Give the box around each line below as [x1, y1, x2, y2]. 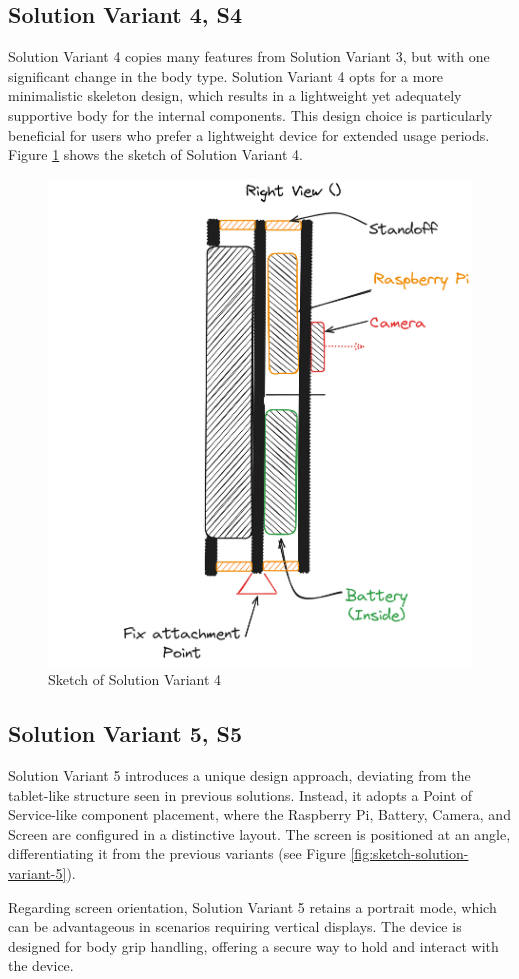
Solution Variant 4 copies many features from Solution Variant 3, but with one [8, 46, 490, 67]
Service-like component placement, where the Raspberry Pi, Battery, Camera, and [8, 804, 511, 825]
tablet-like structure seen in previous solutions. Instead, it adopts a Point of [8, 784, 473, 805]
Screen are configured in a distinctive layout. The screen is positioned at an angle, [8, 823, 511, 844]
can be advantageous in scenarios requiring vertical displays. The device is [8, 916, 462, 937]
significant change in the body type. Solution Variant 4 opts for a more [8, 65, 444, 86]
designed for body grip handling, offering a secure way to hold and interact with [8, 935, 499, 956]
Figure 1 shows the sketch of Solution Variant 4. [8, 144, 303, 165]
